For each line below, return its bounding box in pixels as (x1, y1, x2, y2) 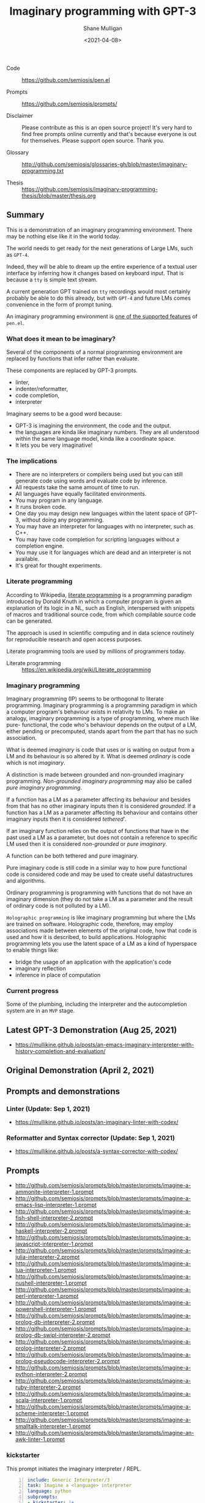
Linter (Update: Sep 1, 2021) (6, 1105, 91, 1113)
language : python (27, 1488, 72, 1494)
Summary (6, 210, 45, 220)
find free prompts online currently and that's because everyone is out (21, 130, 197, 137)
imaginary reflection (15, 964, 66, 972)
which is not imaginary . (6, 759, 65, 766)
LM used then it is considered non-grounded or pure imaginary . (6, 840, 167, 847)
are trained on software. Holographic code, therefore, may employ (6, 920, 173, 927)
